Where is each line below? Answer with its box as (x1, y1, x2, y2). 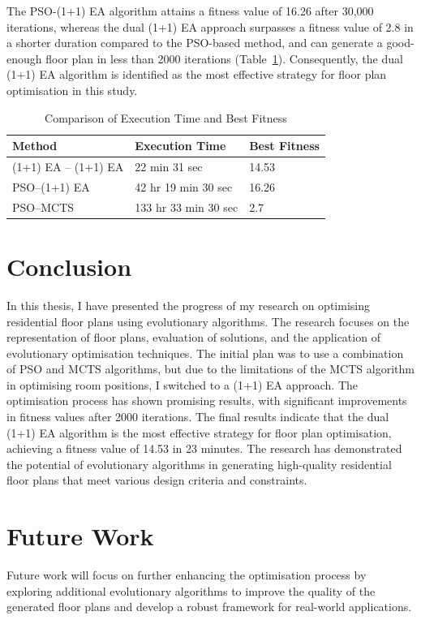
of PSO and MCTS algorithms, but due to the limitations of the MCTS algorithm (6, 360, 415, 377)
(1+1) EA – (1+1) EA (12, 158, 124, 174)
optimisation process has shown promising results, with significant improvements (6, 392, 407, 409)
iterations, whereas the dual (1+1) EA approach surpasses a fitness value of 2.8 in (6, 18, 414, 35)
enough (6, 50, 42, 67)
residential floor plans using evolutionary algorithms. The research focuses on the (6, 312, 410, 329)
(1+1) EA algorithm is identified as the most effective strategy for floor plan (6, 66, 387, 83)
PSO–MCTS (12, 198, 75, 215)
